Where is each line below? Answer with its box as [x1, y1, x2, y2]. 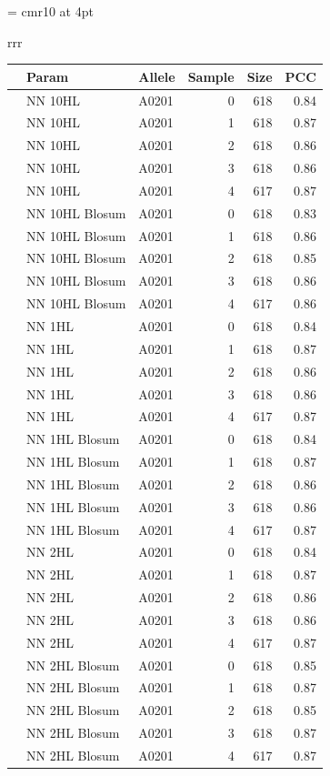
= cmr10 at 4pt [7, 2, 94, 20]
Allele [138, 66, 175, 86]
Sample [187, 66, 235, 86]
